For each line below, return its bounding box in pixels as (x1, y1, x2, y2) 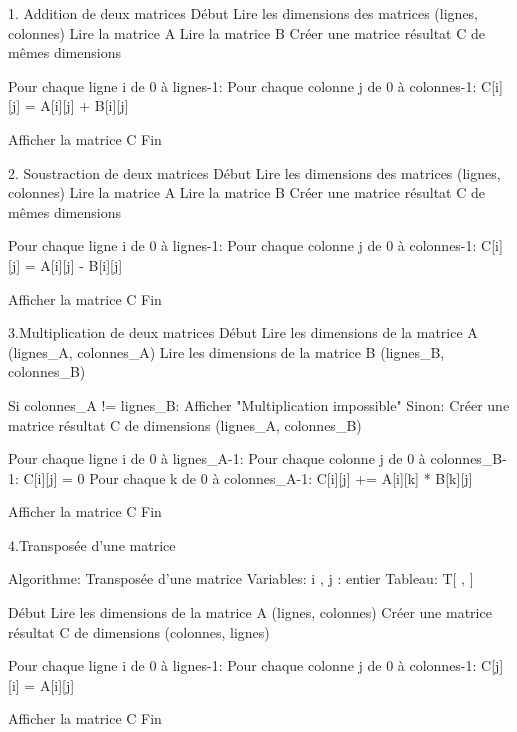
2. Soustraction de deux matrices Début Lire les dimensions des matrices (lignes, (8, 162, 501, 183)
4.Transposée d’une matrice (8, 534, 176, 555)
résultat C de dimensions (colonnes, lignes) (8, 621, 270, 642)
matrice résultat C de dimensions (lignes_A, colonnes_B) (8, 414, 362, 435)
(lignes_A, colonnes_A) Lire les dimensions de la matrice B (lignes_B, (8, 341, 445, 362)
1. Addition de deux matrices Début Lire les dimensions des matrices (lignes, (8, 3, 479, 23)
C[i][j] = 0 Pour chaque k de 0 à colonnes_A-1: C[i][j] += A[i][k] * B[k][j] (23, 467, 473, 488)
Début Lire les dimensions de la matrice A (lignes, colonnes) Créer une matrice (8, 602, 492, 623)
